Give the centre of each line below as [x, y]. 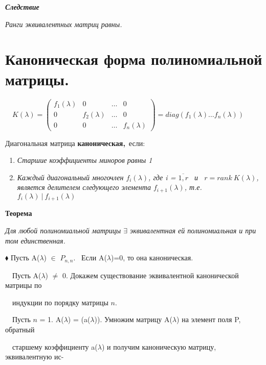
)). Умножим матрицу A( [133, 319]
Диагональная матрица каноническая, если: [75, 143]
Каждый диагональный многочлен [70, 177]
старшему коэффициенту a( [55, 346]
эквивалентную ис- [35, 357]
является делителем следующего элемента [84, 187]
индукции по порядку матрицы [60, 302]
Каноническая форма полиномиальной [134, 59]
